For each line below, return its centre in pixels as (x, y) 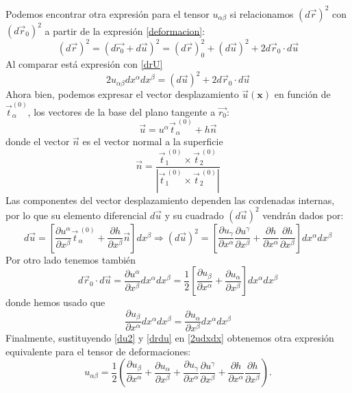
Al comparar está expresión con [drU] (84, 64)
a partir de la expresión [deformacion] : (125, 30)
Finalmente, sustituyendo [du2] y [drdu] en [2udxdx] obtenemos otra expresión (170, 338)
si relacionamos (262, 13)
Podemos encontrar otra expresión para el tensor (108, 13)
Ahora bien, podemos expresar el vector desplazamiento (122, 94)
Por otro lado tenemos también (71, 259)
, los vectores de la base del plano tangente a (122, 111)
